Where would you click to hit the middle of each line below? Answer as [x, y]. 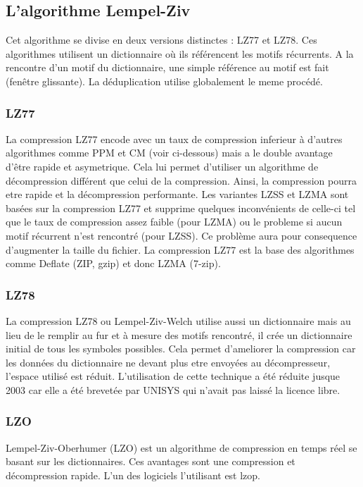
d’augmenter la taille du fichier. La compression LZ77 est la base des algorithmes [180, 249]
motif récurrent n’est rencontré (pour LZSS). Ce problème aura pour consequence [181, 235]
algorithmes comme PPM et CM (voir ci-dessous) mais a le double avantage [169, 153]
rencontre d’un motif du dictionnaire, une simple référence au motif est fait [167, 67]
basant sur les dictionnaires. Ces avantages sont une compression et [151, 461]
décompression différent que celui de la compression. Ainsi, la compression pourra [181, 180]
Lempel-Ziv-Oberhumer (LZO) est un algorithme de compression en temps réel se [181, 447]
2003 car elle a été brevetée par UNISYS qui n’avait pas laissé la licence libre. [173, 389]
